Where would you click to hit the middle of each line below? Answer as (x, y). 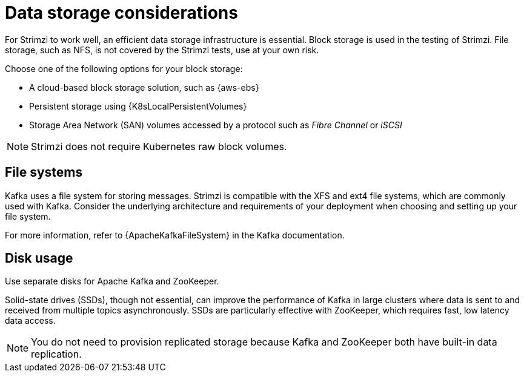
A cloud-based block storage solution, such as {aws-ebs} (144, 87)
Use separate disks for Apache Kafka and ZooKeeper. (112, 281)
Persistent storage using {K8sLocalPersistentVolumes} (138, 106)
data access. (30, 321)
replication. (56, 354)
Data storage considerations (121, 13)
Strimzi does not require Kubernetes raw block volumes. (159, 146)
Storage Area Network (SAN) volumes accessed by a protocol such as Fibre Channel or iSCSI (216, 125)
